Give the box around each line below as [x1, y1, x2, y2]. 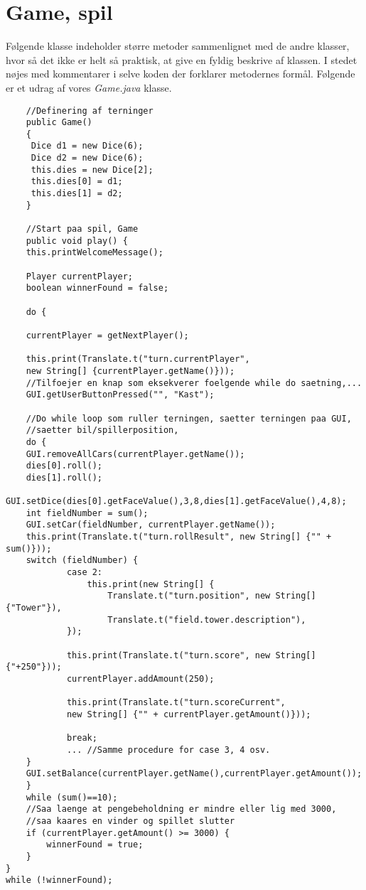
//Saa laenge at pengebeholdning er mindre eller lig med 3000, [26, 804, 337, 815]
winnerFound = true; [46, 840, 144, 850]
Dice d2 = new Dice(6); [31, 153, 144, 163]
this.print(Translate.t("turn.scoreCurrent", [66, 697, 286, 708]
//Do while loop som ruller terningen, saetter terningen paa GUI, [26, 413, 352, 424]
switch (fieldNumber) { [26, 555, 139, 566]
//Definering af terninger [26, 105, 154, 116]
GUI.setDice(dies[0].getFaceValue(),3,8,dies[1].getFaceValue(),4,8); [6, 496, 347, 507]
